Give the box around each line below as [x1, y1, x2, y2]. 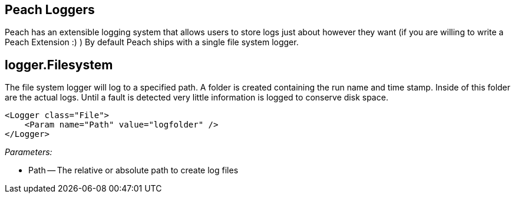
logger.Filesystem [5, 57, 113, 72]
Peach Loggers [5, 2, 95, 17]
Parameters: [5, 147, 52, 157]
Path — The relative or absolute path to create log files [28, 165, 239, 176]
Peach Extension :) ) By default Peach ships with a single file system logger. [5, 37, 299, 48]
